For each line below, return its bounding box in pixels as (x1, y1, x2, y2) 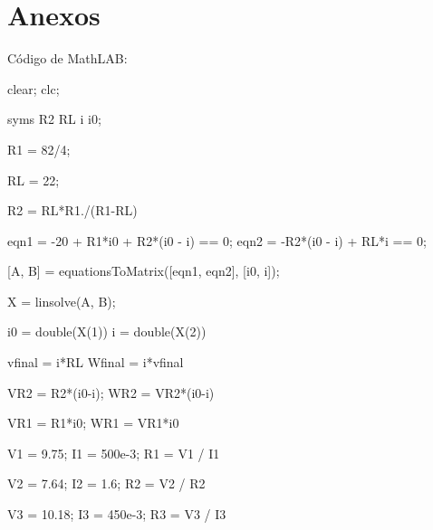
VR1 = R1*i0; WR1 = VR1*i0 (7, 413, 179, 432)
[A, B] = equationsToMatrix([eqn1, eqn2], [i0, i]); (7, 261, 280, 280)
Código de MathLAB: (7, 49, 128, 68)
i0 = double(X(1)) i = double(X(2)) (7, 322, 207, 341)
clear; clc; (7, 79, 60, 98)
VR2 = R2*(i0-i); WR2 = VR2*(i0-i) (7, 383, 215, 402)
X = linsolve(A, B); (7, 291, 116, 310)
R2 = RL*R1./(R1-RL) (7, 201, 138, 220)
